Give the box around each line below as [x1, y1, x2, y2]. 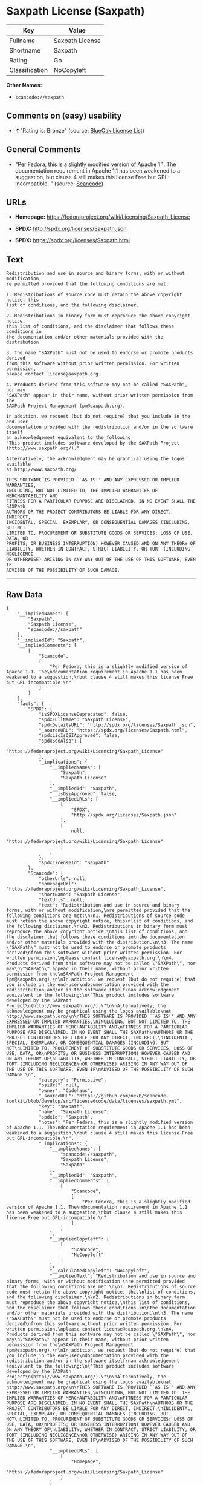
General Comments [6, 144, 81, 155]
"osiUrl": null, [38, 1082, 80, 1088]
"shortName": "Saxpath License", [38, 891, 123, 898]
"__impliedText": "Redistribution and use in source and [49, 1273, 196, 1279]
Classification [9, 65, 48, 74]
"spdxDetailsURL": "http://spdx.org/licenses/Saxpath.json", [38, 722, 196, 728]
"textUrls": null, [38, 897, 85, 903]
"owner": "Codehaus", [38, 1088, 94, 1094]
